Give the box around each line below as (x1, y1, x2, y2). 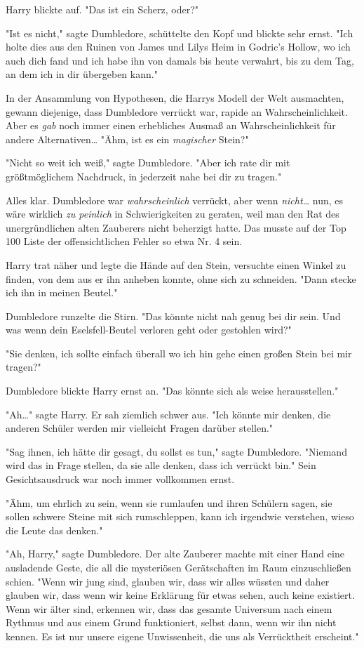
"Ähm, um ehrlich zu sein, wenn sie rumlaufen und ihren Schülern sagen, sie (6, 495, 332, 510)
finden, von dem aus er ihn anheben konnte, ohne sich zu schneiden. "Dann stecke (6, 271, 356, 286)
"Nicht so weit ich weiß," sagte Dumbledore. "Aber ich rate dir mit (6, 155, 290, 170)
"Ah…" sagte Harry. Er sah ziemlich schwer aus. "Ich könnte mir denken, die (6, 406, 331, 421)
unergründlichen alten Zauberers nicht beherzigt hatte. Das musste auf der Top (6, 220, 346, 234)
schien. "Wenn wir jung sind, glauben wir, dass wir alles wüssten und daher (6, 574, 330, 588)
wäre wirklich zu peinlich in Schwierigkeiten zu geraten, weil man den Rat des (6, 206, 339, 221)
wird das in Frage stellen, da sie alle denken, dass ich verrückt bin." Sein (6, 458, 316, 472)
